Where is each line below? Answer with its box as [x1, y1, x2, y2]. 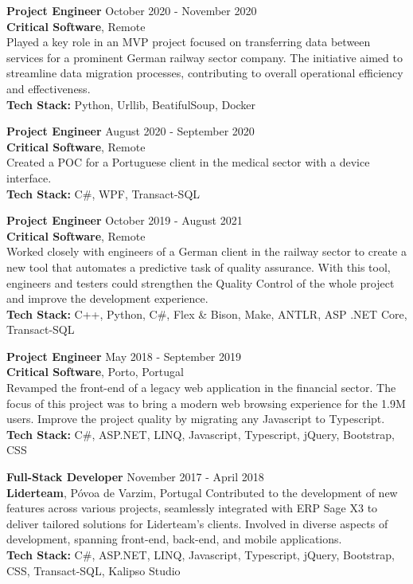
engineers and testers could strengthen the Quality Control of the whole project [6, 274, 395, 291]
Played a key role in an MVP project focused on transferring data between [6, 33, 371, 50]
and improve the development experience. [6, 290, 208, 307]
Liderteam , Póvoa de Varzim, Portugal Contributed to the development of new [6, 484, 398, 500]
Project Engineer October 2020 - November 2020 [6, 2, 257, 18]
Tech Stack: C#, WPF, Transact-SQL [6, 185, 201, 202]
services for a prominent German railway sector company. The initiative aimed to [6, 49, 403, 65]
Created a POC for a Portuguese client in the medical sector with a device [6, 154, 370, 170]
